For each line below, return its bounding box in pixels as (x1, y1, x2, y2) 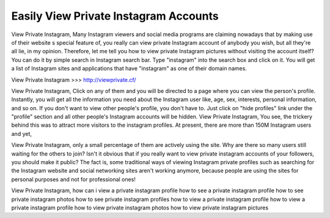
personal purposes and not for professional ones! (11, 175, 136, 183)
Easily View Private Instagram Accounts (11, 9, 219, 23)
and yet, (11, 130, 32, 137)
